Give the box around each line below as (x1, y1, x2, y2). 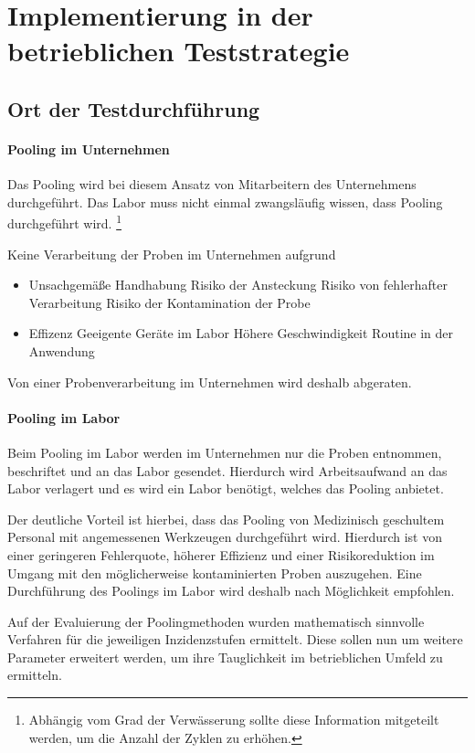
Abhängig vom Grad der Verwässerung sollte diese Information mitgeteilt (28, 710, 439, 729)
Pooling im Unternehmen (7, 139, 170, 158)
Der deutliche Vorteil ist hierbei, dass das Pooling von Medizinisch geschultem (7, 509, 445, 528)
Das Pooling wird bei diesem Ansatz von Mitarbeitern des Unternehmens (7, 175, 417, 194)
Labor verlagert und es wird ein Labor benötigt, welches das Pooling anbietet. (7, 479, 444, 498)
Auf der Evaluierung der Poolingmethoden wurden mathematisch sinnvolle (7, 611, 425, 631)
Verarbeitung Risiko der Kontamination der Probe (28, 292, 311, 312)
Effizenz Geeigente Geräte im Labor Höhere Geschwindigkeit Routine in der (28, 323, 454, 343)
